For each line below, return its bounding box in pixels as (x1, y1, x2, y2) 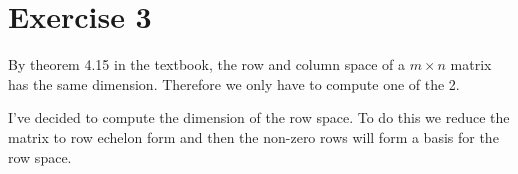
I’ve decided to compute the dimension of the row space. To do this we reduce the (8, 107, 510, 128)
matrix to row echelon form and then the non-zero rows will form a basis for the (8, 126, 499, 147)
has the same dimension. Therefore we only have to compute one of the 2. (8, 73, 460, 94)
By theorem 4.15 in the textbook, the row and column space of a (8, 54, 405, 75)
